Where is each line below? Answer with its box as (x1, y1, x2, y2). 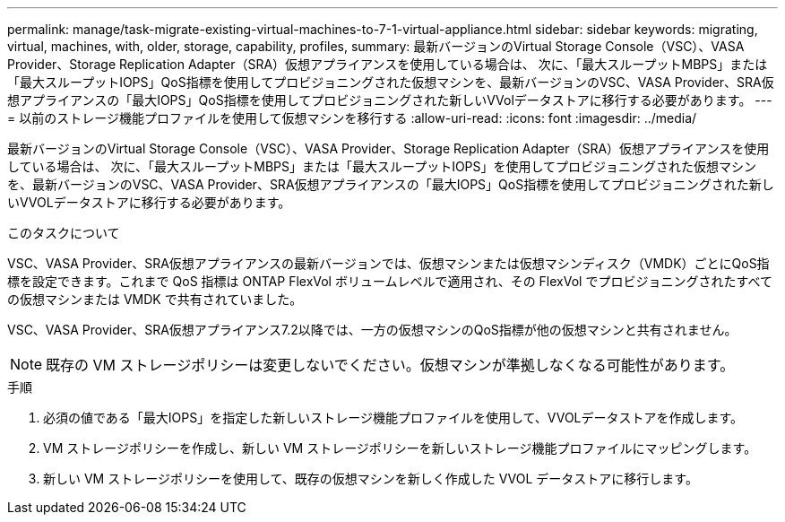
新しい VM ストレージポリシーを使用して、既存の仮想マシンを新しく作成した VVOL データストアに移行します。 (43, 471, 698, 486)
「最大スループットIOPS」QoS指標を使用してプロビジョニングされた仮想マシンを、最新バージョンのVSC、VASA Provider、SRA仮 (7, 74, 774, 90)
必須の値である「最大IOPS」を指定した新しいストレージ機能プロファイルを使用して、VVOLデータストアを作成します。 (43, 410, 744, 425)
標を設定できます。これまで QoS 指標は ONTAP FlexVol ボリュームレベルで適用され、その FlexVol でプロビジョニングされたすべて (7, 274, 772, 289)
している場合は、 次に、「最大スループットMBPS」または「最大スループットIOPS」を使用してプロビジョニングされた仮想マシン (7, 159, 757, 174)
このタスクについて (7, 225, 120, 240)
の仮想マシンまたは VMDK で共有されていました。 (7, 291, 303, 307)
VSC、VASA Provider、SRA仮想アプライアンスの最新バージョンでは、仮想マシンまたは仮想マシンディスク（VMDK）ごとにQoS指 (7, 256, 770, 271)
